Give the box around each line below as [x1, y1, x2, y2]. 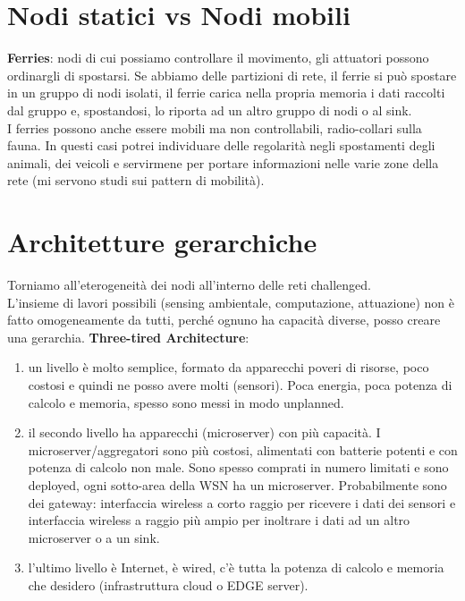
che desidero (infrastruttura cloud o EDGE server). [28, 575, 309, 594]
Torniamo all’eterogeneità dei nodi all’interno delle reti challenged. [7, 275, 371, 293]
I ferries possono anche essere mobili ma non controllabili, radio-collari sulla [7, 118, 422, 137]
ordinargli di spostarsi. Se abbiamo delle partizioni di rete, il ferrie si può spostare [7, 65, 457, 84]
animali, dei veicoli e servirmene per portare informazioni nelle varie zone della [7, 153, 439, 172]
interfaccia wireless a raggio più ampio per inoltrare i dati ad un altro [28, 511, 410, 529]
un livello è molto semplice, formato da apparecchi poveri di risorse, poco [28, 358, 429, 377]
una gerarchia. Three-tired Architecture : [7, 327, 249, 346]
